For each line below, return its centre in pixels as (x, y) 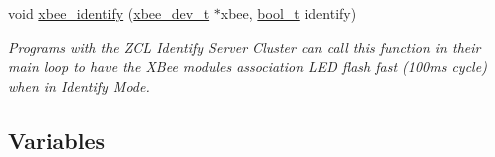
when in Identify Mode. (79, 85)
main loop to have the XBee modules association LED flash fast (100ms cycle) (247, 66)
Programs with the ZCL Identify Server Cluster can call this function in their (244, 46)
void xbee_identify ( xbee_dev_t (109, 13)
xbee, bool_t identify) (288, 13)
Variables (57, 139)
